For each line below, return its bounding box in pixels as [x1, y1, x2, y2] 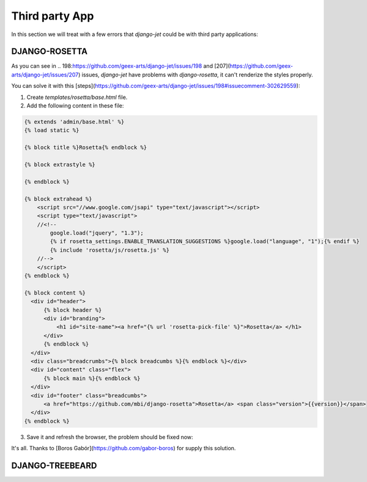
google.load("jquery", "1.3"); [50, 230, 144, 236]
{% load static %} [24, 127, 80, 134]
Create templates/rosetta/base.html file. [26, 93, 128, 101]
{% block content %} [24, 289, 86, 296]
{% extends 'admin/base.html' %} [24, 119, 125, 125]
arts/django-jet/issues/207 [11, 71, 79, 78]
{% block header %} [43, 306, 102, 313]
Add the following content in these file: [26, 102, 124, 109]
